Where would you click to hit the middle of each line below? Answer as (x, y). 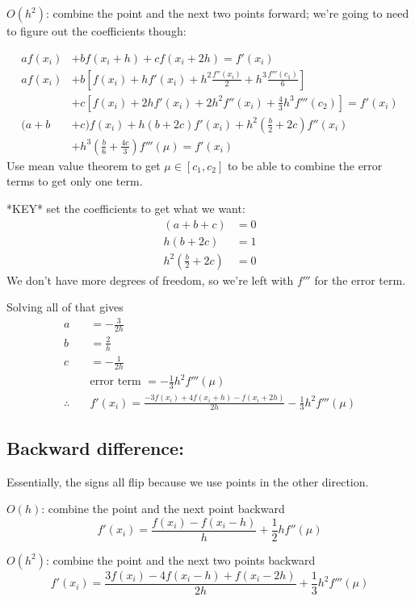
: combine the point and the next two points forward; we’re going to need (227, 13)
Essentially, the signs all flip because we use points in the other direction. (188, 481)
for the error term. (360, 280)
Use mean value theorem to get (84, 165)
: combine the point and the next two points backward (180, 559)
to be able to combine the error (305, 165)
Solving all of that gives (65, 307)
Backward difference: (95, 447)
